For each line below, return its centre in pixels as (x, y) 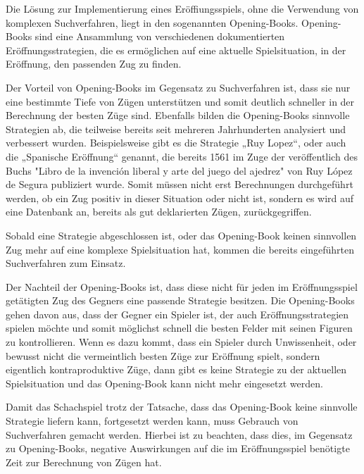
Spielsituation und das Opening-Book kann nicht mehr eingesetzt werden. (164, 383)
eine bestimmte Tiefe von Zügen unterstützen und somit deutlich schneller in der (180, 101)
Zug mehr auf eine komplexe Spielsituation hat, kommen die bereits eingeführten (180, 249)
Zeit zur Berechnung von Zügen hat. (84, 462)
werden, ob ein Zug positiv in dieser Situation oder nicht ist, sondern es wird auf (180, 198)
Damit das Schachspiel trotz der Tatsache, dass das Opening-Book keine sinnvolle (182, 407)
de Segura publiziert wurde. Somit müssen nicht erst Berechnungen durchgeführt (180, 184)
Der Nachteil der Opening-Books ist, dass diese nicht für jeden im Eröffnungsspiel (182, 286)
